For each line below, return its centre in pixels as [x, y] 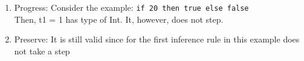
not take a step [42, 51]
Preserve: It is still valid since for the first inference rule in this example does [157, 39]
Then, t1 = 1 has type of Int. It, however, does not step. [119, 19]
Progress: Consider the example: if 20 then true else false [131, 7]
